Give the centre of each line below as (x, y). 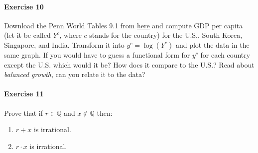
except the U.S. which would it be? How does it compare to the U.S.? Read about (129, 64)
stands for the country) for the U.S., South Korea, (166, 35)
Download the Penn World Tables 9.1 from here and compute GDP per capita (124, 25)
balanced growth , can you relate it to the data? (75, 74)
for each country (225, 54)
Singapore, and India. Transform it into (64, 44)
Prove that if (24, 113)
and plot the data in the (212, 44)
